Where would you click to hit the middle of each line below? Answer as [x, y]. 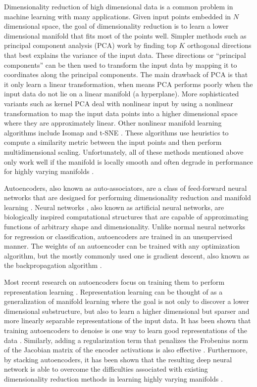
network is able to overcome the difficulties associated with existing [106, 369]
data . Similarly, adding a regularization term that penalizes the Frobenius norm [126, 340]
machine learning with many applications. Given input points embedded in [118, 16]
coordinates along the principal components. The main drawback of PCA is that [126, 74]
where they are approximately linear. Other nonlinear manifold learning [113, 123]
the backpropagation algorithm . [53, 265]
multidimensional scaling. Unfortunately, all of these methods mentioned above [124, 151]
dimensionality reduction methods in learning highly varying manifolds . [113, 378]
